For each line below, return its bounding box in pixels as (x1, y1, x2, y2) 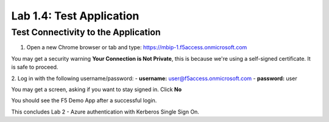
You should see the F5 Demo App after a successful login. (11, 97, 157, 104)
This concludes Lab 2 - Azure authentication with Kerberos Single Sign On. (11, 108, 199, 115)
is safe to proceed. (11, 64, 58, 71)
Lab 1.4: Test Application (11, 9, 140, 22)
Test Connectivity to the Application (11, 27, 161, 38)
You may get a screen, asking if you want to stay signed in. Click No (11, 86, 182, 93)
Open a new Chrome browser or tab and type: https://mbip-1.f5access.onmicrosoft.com (26, 44, 247, 51)
